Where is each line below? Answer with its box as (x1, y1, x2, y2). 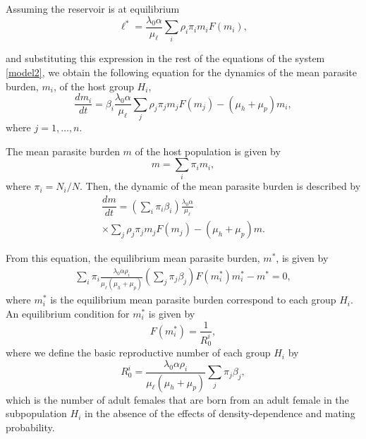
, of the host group (53, 78, 134, 93)
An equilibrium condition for (6, 306, 130, 320)
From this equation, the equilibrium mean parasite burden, (6, 251, 260, 265)
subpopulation (6, 406, 67, 421)
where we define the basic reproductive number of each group (6, 345, 271, 360)
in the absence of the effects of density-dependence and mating (84, 406, 355, 421)
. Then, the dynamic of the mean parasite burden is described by (79, 179, 361, 193)
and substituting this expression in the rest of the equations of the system (6, 51, 325, 66)
